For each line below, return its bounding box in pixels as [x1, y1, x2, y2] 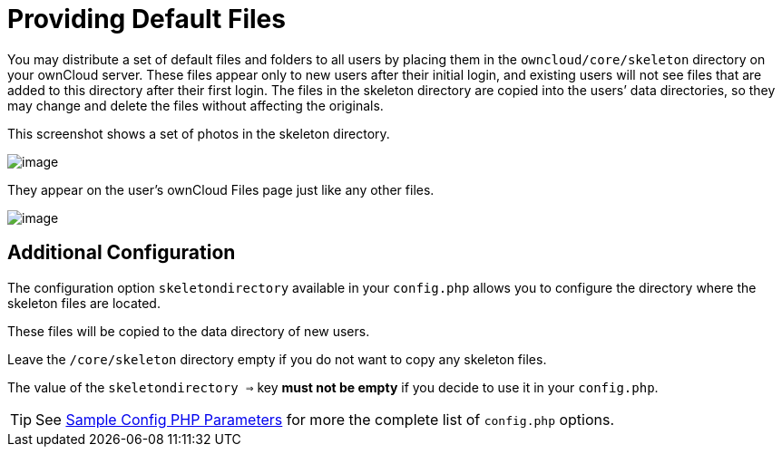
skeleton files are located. [7, 295, 161, 311]
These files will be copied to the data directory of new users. [7, 323, 370, 339]
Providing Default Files [7, 4, 286, 34]
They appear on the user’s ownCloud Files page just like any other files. [7, 181, 435, 198]
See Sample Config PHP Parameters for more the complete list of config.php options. [35, 410, 615, 429]
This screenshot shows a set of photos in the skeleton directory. [7, 125, 390, 141]
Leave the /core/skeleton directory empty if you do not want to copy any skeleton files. [7, 351, 547, 367]
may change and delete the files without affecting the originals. [7, 97, 384, 113]
